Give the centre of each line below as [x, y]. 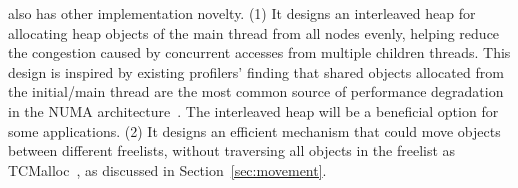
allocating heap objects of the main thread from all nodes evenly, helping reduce [254, 32]
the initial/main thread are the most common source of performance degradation [256, 91]
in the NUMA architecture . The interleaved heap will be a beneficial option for [253, 110]
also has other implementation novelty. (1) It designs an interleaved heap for [242, 13]
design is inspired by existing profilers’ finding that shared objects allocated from [256, 71]
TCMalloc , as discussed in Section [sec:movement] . [167, 169]
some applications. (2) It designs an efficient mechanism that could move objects [254, 130]
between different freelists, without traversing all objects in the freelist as [232, 150]
